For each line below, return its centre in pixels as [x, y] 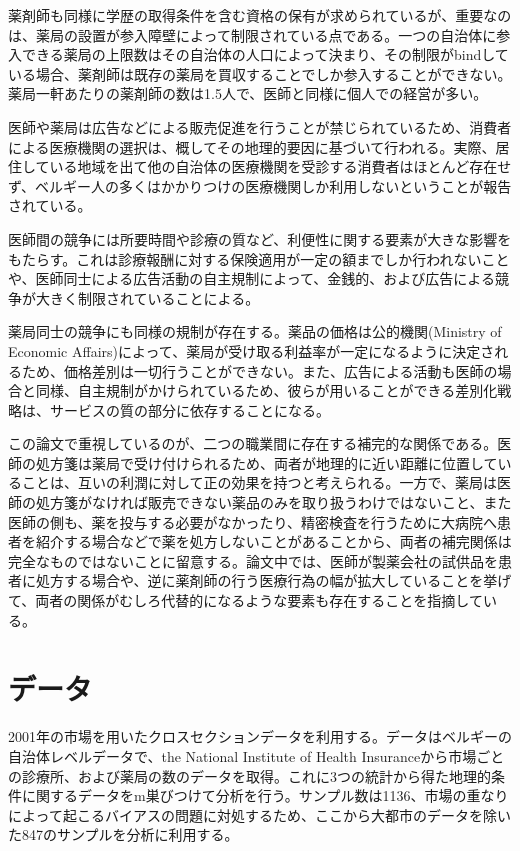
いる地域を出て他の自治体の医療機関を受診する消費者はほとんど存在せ [280, 166]
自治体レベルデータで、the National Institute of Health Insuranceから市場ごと [256, 755]
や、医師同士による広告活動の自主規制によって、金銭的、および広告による [251, 278]
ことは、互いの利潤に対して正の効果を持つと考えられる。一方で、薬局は [259, 482]
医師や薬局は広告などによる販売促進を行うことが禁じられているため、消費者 [260, 126]
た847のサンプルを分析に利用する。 [123, 834]
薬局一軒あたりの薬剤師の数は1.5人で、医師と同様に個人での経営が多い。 [248, 93]
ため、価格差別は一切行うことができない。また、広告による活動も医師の [259, 370]
